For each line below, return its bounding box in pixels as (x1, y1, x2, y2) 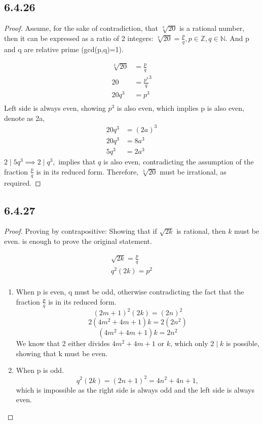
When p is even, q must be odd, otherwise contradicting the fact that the (16, 286, 244, 297)
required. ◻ (4, 177, 41, 188)
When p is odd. (16, 365, 64, 375)
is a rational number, (179, 23, 245, 33)
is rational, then (176, 226, 226, 236)
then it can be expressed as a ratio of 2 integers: (4, 32, 154, 43)
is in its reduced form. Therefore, (36, 166, 139, 177)
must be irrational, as (160, 166, 227, 177)
